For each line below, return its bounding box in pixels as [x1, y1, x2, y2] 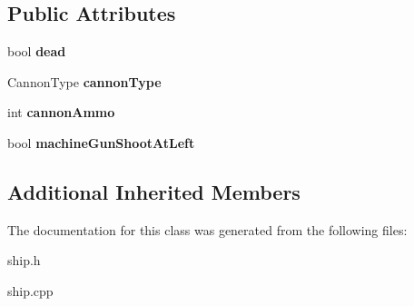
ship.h [7, 251, 41, 270]
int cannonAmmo [7, 103, 115, 122]
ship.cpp [7, 281, 54, 300]
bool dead [7, 42, 66, 61]
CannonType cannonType [7, 72, 162, 91]
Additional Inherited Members [7, 177, 301, 205]
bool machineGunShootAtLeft [7, 133, 195, 152]
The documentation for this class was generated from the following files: [7, 220, 408, 239]
